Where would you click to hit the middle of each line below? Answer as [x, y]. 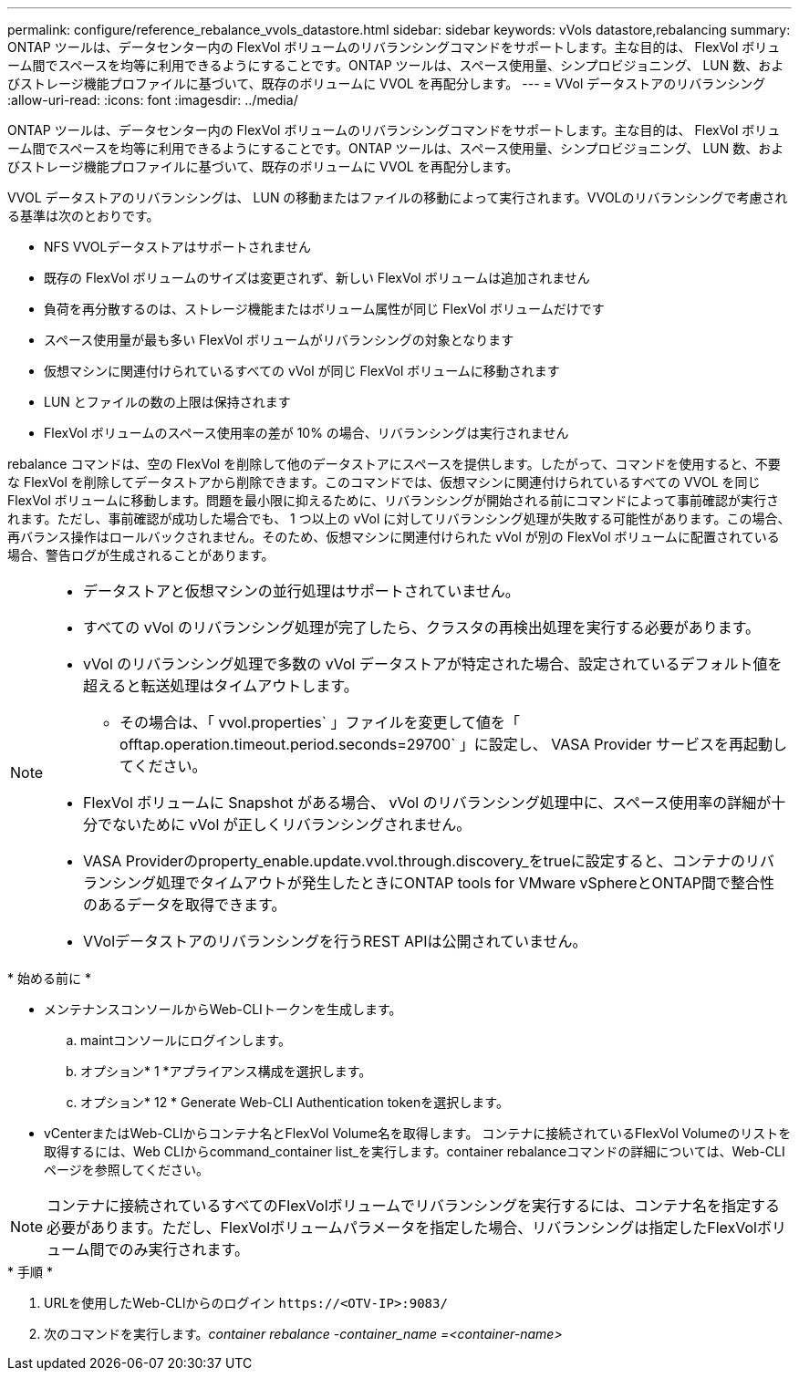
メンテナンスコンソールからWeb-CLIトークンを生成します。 [223, 1009]
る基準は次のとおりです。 [83, 216]
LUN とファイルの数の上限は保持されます [167, 402]
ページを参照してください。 [126, 1170]
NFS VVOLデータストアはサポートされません [177, 247]
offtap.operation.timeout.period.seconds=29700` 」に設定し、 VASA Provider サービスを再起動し [453, 744]
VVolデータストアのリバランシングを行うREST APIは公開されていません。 [335, 941]
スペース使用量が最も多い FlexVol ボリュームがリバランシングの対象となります [279, 340]
